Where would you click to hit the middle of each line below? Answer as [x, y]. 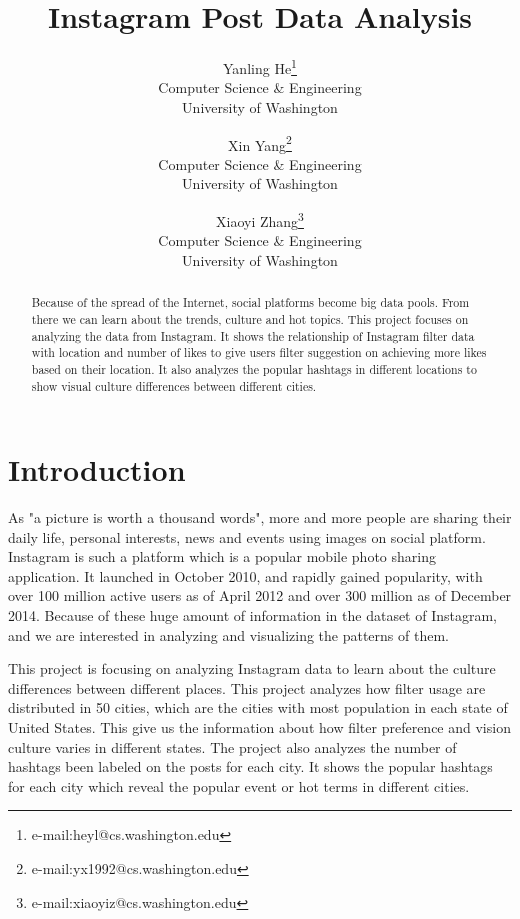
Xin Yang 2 [260, 143]
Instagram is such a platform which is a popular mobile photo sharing [222, 556]
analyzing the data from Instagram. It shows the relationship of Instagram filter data [253, 335]
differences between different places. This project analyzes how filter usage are [247, 687]
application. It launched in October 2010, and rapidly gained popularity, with [245, 575]
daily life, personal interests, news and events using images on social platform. [247, 536]
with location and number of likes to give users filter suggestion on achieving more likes [259, 352]
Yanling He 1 [260, 66]
